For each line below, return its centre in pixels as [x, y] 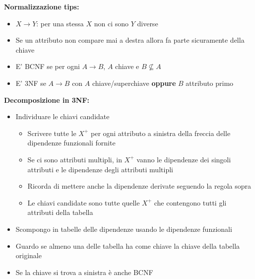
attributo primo [210, 83]
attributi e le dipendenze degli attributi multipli [100, 169]
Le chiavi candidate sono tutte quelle [84, 202]
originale [29, 255]
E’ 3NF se [31, 83]
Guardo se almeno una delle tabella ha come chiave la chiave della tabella [128, 245]
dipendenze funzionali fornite [71, 143]
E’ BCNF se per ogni [48, 66]
